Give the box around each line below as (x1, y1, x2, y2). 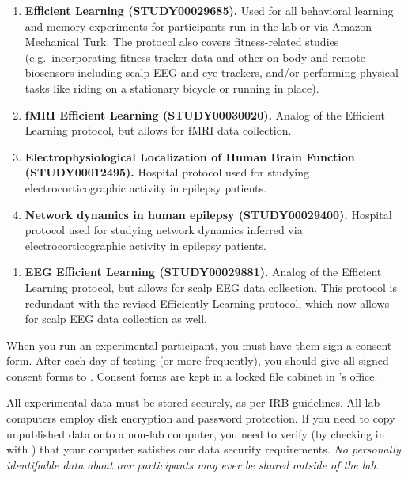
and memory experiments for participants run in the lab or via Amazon (25, 17, 372, 34)
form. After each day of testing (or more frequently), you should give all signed (6, 352, 389, 369)
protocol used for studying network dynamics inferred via (25, 222, 303, 238)
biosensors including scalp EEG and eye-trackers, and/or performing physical (25, 64, 399, 81)
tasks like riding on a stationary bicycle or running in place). (25, 79, 319, 96)
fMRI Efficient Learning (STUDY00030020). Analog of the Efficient (25, 106, 385, 123)
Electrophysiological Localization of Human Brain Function (25, 148, 355, 165)
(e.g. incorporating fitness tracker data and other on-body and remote (25, 48, 365, 65)
